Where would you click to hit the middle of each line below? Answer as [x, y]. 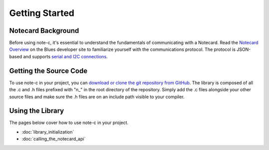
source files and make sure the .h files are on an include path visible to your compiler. [97, 97]
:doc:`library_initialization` [48, 132]
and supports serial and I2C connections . [66, 56]
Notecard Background [44, 31]
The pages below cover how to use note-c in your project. [69, 123]
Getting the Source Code [48, 71]
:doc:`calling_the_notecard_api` [54, 139]
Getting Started [42, 13]
